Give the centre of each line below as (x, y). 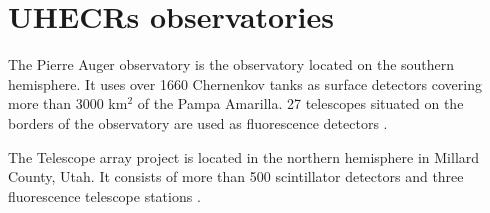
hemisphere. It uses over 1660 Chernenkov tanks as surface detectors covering (245, 83)
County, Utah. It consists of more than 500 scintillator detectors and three (236, 176)
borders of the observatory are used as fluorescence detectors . (198, 122)
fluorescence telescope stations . (104, 195)
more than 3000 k (62, 103)
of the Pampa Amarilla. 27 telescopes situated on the (300, 103)
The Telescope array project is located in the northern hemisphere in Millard (244, 156)
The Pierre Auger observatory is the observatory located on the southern (231, 64)
